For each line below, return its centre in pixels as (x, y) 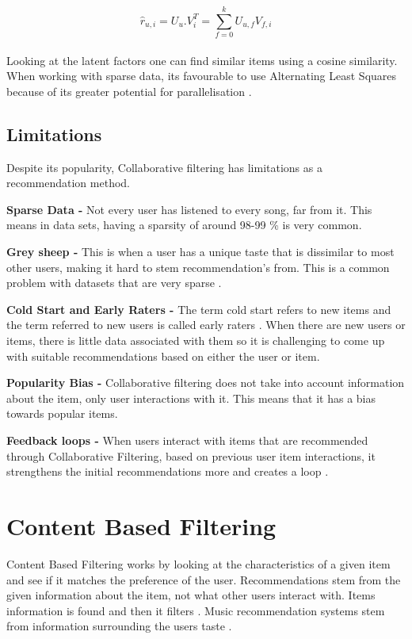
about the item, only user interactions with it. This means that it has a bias (191, 398)
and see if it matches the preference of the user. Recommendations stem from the (204, 579)
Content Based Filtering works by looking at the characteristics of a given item (198, 563)
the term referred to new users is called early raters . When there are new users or (206, 325)
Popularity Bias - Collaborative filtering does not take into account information (206, 383)
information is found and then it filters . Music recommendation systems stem (196, 610)
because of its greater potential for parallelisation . (129, 91)
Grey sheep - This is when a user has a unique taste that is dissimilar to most (200, 252)
